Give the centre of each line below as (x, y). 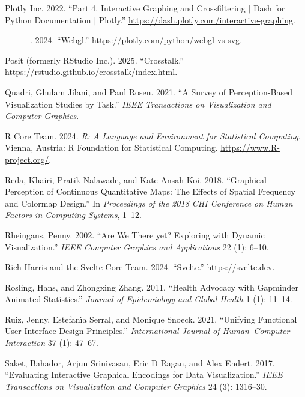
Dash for (269, 8)
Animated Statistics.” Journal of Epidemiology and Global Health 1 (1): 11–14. (149, 299)
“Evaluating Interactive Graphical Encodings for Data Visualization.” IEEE (144, 374)
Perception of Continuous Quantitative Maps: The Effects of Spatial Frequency (150, 191)
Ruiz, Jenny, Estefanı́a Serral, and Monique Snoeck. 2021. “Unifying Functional (151, 319)
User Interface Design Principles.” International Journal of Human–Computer (147, 331)
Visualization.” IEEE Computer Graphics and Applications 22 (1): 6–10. (137, 247)
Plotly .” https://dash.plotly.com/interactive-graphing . (197, 20)
